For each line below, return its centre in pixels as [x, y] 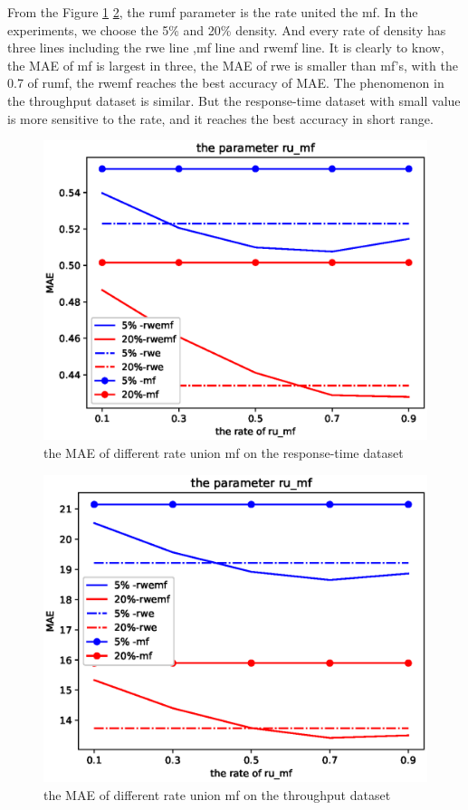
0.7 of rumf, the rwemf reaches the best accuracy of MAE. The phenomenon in [226, 83]
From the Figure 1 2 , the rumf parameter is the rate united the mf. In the [213, 12]
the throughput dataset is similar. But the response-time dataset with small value [234, 100]
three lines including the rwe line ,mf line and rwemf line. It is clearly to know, [226, 48]
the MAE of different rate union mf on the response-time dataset [224, 453]
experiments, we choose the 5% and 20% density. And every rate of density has [227, 29]
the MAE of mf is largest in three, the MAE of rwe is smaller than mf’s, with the [233, 65]
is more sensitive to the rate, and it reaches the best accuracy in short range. [220, 118]
